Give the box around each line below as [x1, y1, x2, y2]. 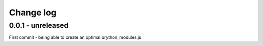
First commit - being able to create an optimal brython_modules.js [9, 34, 141, 40]
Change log [9, 7, 57, 18]
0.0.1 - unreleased [9, 21, 69, 30]
